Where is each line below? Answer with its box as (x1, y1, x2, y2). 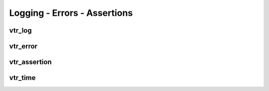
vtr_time (9, 74, 36, 82)
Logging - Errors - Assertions (9, 7, 133, 18)
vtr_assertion (9, 58, 52, 66)
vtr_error (9, 42, 37, 50)
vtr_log (9, 26, 32, 35)
